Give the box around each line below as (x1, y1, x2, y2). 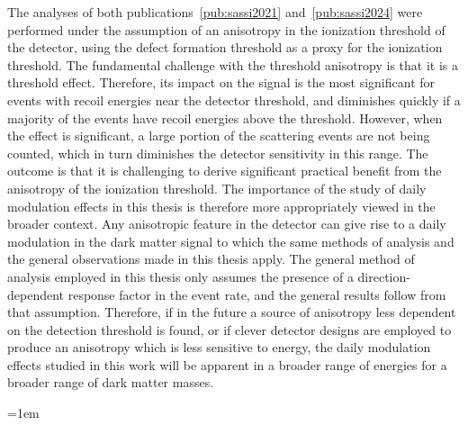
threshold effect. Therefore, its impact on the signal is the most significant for (7, 73, 436, 92)
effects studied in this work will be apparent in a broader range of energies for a (7, 355, 447, 374)
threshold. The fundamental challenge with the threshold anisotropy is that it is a (7, 55, 459, 74)
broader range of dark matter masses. (7, 373, 214, 392)
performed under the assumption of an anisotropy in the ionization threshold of (7, 20, 445, 39)
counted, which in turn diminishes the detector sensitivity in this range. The (7, 143, 428, 162)
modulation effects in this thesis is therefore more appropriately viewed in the (7, 196, 436, 215)
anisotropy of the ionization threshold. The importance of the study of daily (7, 178, 427, 197)
